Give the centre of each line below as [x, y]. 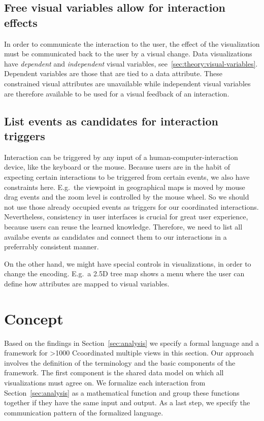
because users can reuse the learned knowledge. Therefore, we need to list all [123, 226]
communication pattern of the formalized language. [84, 412]
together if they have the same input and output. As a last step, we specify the [127, 402]
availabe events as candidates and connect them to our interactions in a [115, 236]
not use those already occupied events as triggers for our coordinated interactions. [131, 206]
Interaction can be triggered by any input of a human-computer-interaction [121, 157]
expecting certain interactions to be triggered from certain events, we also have [127, 176]
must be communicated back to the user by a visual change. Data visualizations [128, 54]
